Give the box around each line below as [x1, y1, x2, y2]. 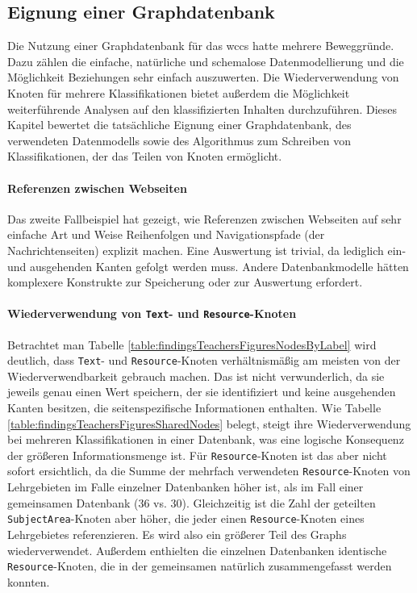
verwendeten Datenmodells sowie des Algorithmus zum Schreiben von [7, 132, 352, 148]
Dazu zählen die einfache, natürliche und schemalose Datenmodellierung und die [7, 52, 404, 69]
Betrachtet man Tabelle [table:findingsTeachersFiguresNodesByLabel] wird [7, 336, 377, 353]
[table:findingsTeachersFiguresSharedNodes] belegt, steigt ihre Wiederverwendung [7, 415, 411, 432]
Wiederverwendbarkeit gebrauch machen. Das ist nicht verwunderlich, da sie [7, 367, 385, 384]
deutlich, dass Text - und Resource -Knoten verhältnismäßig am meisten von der [7, 352, 401, 369]
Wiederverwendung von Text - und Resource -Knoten [7, 305, 297, 322]
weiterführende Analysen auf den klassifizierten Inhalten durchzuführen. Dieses [7, 100, 398, 117]
